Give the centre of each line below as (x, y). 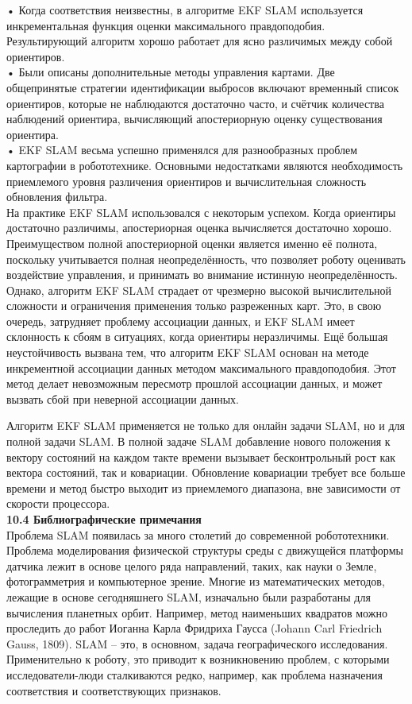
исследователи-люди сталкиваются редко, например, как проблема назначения (194, 674)
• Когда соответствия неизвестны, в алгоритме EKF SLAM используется (185, 10)
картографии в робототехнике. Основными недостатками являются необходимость (205, 165)
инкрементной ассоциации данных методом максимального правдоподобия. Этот (201, 367)
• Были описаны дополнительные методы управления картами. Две (171, 72)
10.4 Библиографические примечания (104, 519)
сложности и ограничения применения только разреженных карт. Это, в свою (194, 306)
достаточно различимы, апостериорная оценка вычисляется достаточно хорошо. (199, 228)
